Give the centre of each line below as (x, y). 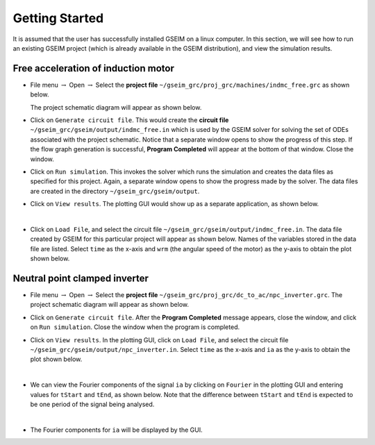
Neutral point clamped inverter (81, 278)
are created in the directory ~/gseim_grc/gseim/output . (115, 191)
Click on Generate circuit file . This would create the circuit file (130, 120)
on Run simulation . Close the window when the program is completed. (135, 327)
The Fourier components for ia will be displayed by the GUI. (116, 430)
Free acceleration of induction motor (94, 68)
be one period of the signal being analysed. (92, 404)
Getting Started (58, 18)
